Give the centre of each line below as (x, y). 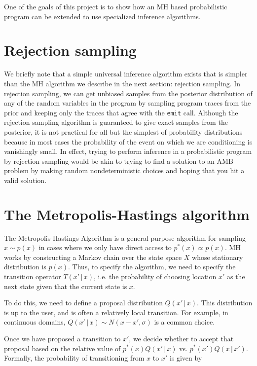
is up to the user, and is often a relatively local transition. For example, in (116, 312)
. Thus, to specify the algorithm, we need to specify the (152, 267)
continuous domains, (35, 322)
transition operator (33, 276)
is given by (186, 358)
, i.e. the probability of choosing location (155, 276)
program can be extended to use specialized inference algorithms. (102, 16)
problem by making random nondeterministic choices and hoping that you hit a (124, 170)
